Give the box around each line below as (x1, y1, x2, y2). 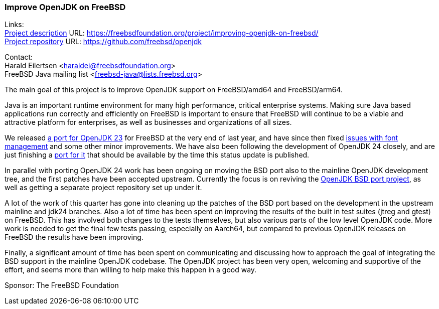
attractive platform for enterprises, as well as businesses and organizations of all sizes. (5, 118, 292, 127)
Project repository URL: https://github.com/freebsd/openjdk (5, 37, 202, 46)
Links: (5, 20, 24, 29)
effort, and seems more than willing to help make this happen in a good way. (5, 265, 257, 274)
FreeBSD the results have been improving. (5, 233, 143, 242)
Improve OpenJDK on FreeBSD (5, 2, 126, 12)
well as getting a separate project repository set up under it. (5, 183, 202, 192)
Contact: (5, 53, 33, 62)
